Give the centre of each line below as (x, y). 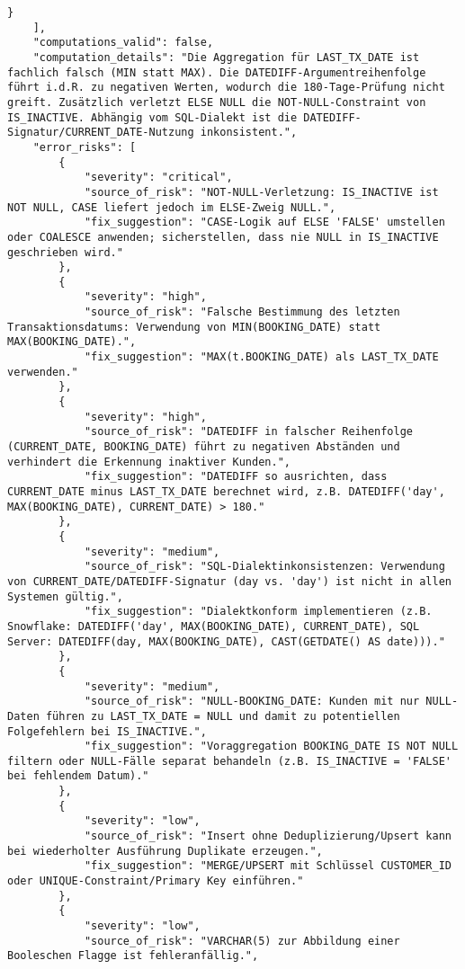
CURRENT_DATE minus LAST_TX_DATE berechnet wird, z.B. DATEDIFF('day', (226, 492)
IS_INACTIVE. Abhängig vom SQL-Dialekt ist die (152, 117)
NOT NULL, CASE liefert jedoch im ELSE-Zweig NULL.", (172, 207)
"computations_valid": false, (123, 43)
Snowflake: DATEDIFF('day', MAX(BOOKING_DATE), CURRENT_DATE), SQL (214, 626)
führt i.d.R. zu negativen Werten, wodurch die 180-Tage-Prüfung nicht (226, 88)
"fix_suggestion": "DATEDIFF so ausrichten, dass (236, 477)
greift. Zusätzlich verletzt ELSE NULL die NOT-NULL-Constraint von (217, 102)
